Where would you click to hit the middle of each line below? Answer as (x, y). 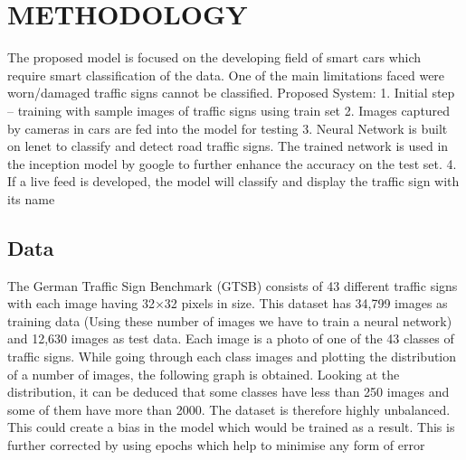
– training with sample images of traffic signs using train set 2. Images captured (229, 110)
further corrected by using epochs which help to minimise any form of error (216, 445)
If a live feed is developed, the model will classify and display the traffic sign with (233, 181)
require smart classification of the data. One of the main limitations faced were (226, 75)
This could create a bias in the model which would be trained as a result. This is (231, 427)
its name (31, 198)
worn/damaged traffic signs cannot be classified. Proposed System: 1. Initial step (231, 93)
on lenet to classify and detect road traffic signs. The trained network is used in (228, 146)
